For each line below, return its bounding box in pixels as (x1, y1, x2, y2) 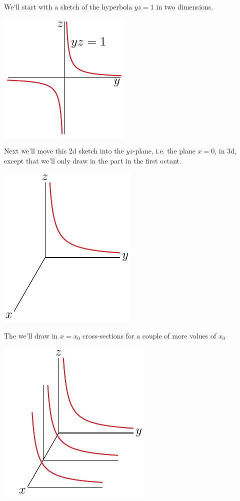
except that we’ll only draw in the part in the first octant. (4, 155, 181, 165)
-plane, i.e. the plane (132, 145, 195, 156)
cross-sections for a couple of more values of (82, 330, 216, 340)
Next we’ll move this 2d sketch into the (4, 145, 124, 156)
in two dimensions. (156, 1, 213, 11)
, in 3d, (214, 145, 236, 156)
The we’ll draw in (4, 330, 58, 340)
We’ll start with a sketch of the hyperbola (4, 1, 132, 11)
